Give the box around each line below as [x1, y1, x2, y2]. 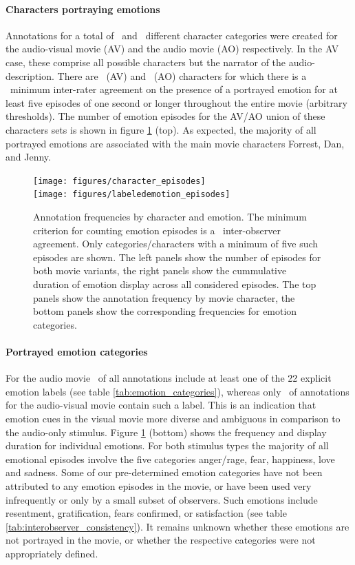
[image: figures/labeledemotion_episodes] [33, 189, 230, 200]
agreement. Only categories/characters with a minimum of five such [33, 236, 319, 251]
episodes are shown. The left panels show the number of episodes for [33, 249, 321, 264]
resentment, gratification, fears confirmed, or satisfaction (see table [6, 506, 287, 520]
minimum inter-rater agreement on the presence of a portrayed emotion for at [10, 82, 338, 96]
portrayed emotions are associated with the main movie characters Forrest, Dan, [6, 136, 345, 150]
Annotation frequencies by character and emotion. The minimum [33, 209, 308, 224]
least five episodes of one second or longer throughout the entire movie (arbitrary [6, 95, 347, 110]
